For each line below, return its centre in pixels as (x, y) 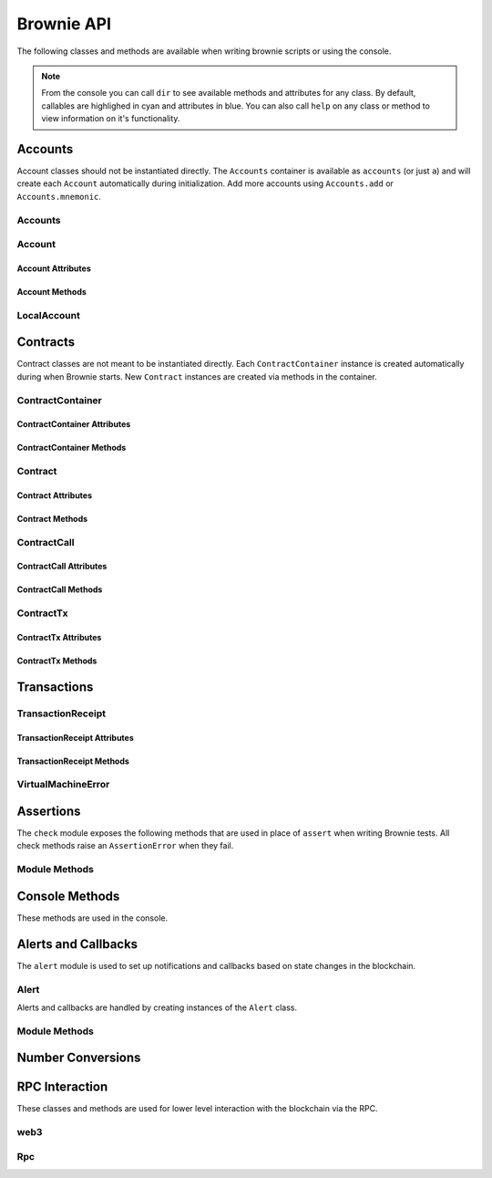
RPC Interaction (62, 1087)
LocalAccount (49, 315)
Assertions (49, 811)
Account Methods (51, 291)
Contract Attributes (55, 495)
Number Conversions (79, 1058)
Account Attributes (54, 268)
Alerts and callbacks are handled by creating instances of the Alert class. (157, 1007)
